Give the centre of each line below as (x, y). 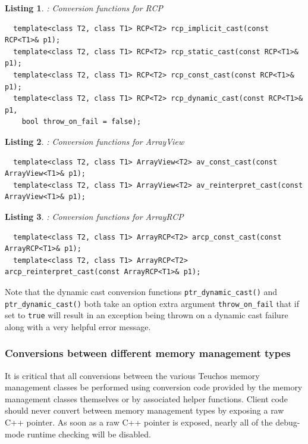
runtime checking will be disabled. (89, 434)
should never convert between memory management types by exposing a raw (144, 410)
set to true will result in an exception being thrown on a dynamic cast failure (147, 315)
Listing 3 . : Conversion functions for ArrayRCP (94, 216)
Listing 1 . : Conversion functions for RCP (84, 8)
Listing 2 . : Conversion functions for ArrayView (95, 141)
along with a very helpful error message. (78, 326)
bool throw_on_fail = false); (81, 122)
